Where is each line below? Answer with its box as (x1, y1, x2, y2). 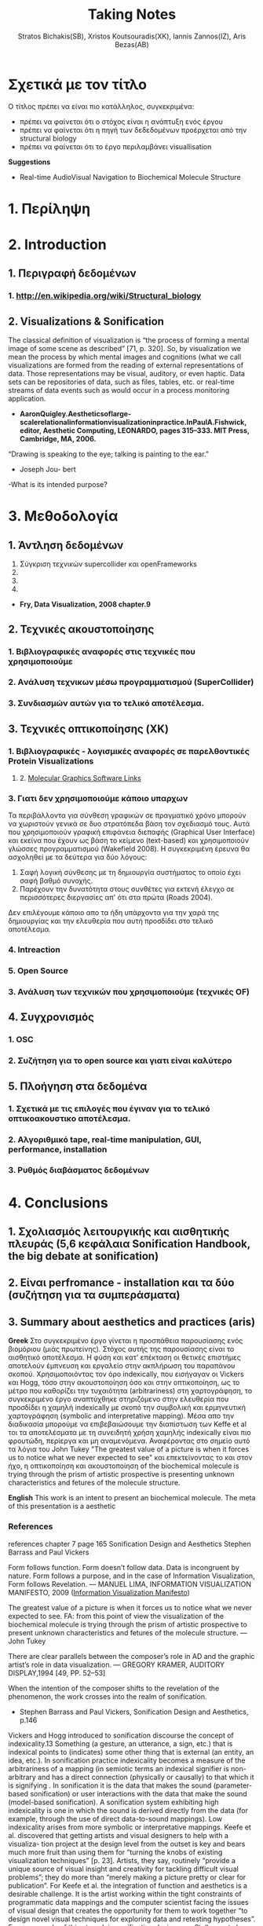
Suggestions (8, 157, 51, 167)
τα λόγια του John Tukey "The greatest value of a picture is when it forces (8, 1444, 250, 1454)
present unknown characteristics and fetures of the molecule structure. (8, 1628, 239, 1637)
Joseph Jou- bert (19, 465, 76, 474)
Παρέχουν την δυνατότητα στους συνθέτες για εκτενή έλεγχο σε (19, 884, 235, 894)
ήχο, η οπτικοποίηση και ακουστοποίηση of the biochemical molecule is (8, 1461, 239, 1470)
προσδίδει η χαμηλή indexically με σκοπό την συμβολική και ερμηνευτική (8, 1403, 246, 1412)
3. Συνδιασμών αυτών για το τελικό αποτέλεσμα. (8, 698, 204, 709)
